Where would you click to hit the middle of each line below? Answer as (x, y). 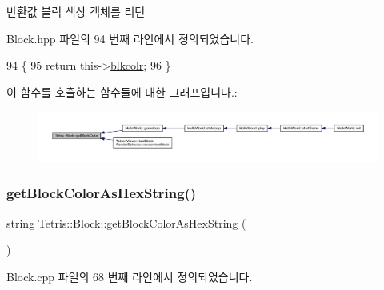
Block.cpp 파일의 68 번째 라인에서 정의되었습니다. (130, 276)
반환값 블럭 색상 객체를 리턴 (76, 11)
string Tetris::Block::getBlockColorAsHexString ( (126, 222)
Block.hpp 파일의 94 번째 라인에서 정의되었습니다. (130, 38)
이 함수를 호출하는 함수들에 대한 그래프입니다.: (122, 91)
